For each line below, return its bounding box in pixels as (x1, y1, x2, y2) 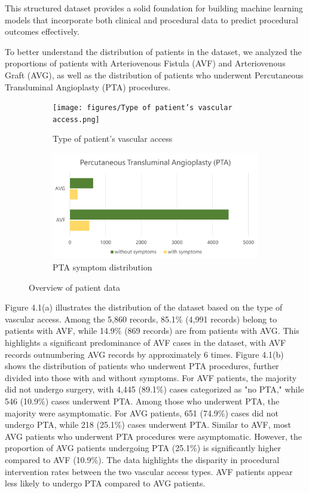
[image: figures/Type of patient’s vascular (53, 104, 232, 112)
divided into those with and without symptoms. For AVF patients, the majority (5, 371, 297, 384)
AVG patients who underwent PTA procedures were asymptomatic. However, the (5, 430, 302, 442)
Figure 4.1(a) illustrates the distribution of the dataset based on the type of (5, 301, 283, 314)
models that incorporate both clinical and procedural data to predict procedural (5, 13, 298, 26)
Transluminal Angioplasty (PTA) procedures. (5, 80, 171, 93)
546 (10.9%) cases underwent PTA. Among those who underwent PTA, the (5, 394, 280, 407)
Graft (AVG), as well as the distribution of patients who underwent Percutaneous (5, 68, 304, 81)
